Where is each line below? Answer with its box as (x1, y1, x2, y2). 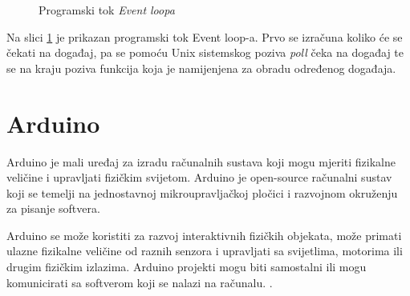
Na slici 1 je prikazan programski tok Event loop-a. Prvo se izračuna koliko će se (6, 28, 403, 45)
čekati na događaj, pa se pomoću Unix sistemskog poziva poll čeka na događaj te (6, 44, 404, 61)
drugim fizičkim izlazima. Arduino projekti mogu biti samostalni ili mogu (6, 258, 367, 275)
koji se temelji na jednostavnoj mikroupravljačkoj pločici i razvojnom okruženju (6, 184, 398, 201)
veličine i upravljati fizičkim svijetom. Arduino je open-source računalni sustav (6, 169, 392, 186)
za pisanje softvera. (6, 200, 100, 217)
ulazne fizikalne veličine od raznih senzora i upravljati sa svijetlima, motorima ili (6, 242, 403, 259)
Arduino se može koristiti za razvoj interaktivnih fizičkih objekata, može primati (6, 226, 402, 243)
